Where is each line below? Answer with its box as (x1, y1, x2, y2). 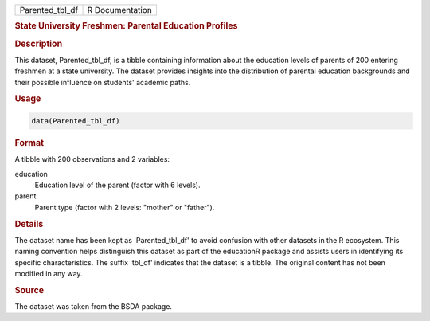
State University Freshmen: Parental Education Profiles (14, 21, 238, 32)
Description (14, 38, 63, 49)
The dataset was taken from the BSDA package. (14, 302, 173, 311)
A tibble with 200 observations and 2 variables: (14, 155, 170, 164)
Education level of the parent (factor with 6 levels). (34, 180, 201, 190)
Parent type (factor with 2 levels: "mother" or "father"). (34, 202, 215, 212)
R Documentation (87, 5, 153, 15)
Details (14, 218, 44, 229)
